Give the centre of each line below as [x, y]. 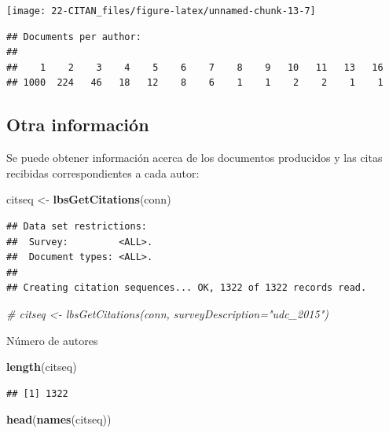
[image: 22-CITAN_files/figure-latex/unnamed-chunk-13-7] [161, 11]
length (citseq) [42, 367]
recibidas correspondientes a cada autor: [103, 172]
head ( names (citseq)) [59, 419]
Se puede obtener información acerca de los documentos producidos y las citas [194, 158]
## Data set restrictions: [77, 227]
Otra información [78, 125]
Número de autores [52, 340]
